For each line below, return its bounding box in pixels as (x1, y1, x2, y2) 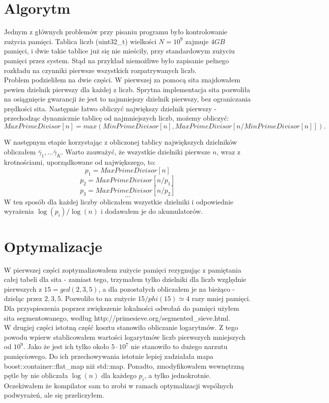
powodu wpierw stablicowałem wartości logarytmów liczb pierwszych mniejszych (4, 331, 246, 342)
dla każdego (101, 370, 137, 380)
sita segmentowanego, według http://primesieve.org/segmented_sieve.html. (4, 312, 230, 323)
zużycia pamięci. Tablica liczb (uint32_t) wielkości (4, 36, 157, 46)
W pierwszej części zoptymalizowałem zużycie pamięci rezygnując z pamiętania (4, 264, 242, 275)
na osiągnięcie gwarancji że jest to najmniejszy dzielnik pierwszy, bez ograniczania (4, 94, 251, 104)
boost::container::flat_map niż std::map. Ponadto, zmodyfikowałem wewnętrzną (4, 360, 244, 371)
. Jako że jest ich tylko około (23, 341, 110, 352)
